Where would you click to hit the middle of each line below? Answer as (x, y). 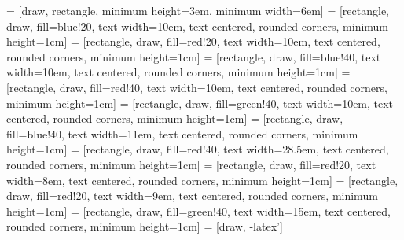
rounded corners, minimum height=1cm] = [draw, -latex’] (145, 226)
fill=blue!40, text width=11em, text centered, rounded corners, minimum (182, 133)
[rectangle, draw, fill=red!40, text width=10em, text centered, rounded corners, (197, 87)
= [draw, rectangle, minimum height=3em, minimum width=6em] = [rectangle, (198, 10)
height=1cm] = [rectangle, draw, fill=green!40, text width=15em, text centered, (198, 210)
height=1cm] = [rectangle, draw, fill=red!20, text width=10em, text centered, (193, 41)
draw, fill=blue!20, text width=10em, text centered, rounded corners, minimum (198, 26)
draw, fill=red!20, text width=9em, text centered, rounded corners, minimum (192, 196)
